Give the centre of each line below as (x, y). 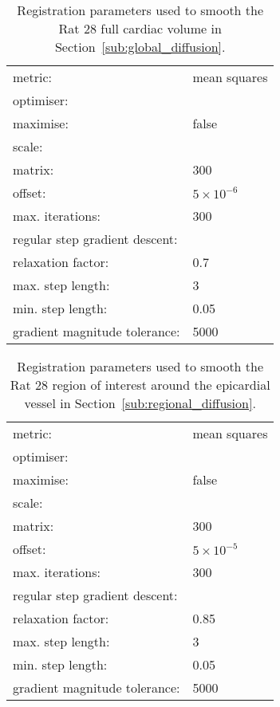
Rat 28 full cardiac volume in (140, 28)
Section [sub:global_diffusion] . (140, 47)
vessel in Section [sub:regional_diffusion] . (140, 403)
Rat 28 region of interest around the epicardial (140, 385)
